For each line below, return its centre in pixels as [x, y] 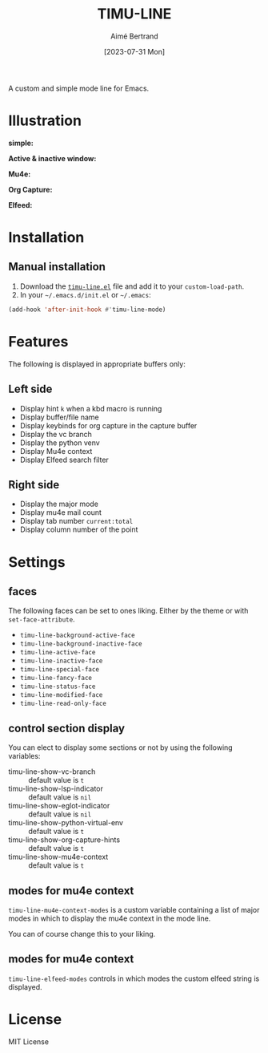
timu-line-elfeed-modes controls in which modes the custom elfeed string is [134, 978]
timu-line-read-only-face [63, 704]
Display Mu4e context [56, 451]
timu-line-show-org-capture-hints [64, 840]
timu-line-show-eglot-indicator [59, 806]
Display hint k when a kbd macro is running [91, 408]
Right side [34, 485]
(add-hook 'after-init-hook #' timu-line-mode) [87, 310]
